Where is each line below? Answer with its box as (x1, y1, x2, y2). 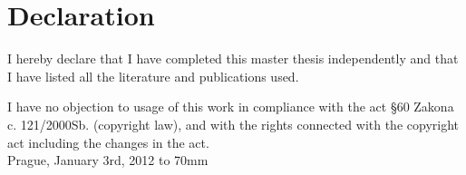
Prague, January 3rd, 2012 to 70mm (7, 151, 209, 170)
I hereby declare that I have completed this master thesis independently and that (7, 49, 459, 68)
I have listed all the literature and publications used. (7, 66, 299, 85)
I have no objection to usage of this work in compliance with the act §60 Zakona (7, 97, 454, 116)
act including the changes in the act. (7, 132, 209, 151)
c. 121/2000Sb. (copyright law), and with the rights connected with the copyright (7, 114, 459, 133)
